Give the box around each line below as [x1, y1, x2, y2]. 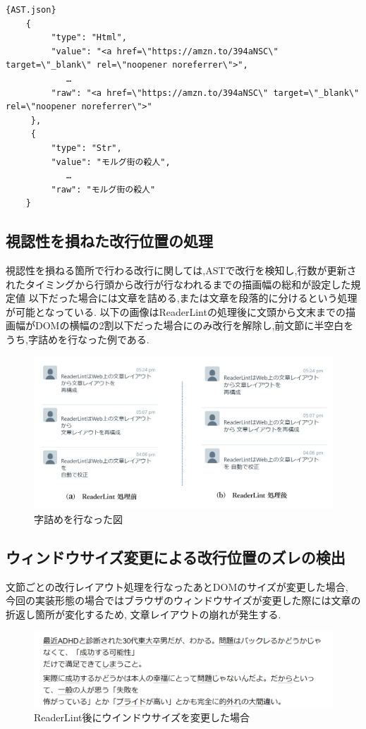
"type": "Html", [51, 32, 127, 43]
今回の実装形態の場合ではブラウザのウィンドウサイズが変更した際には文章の [6, 593, 361, 608]
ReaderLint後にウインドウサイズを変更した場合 [34, 710, 250, 725]
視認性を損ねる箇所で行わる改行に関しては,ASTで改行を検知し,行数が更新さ [6, 263, 357, 278]
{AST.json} [6, 5, 56, 15]
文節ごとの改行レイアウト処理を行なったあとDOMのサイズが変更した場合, [6, 579, 348, 594]
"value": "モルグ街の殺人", [51, 157, 171, 167]
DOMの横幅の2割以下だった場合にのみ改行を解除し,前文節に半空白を [35, 318, 354, 333]
